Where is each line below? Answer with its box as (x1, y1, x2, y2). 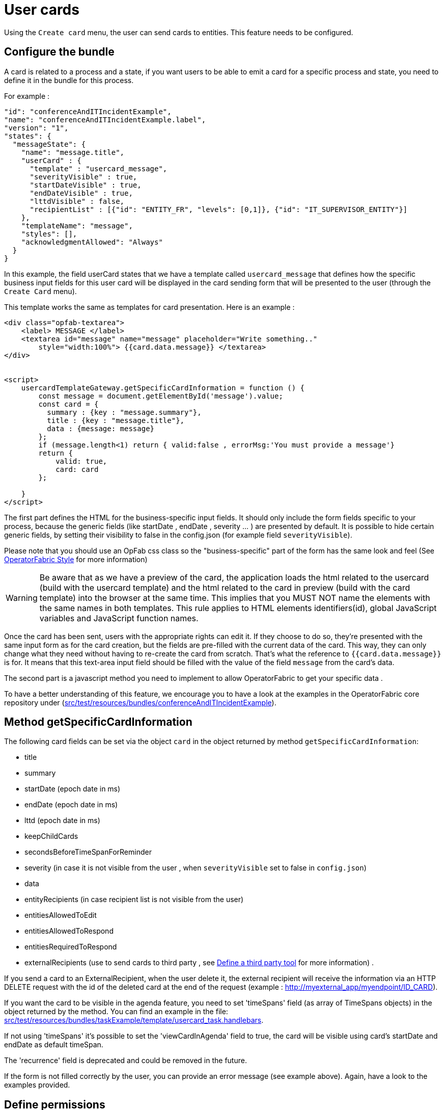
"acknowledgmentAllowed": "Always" (21, 237, 163, 246)
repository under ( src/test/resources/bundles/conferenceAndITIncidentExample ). (4, 698, 276, 707)
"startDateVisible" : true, (30, 180, 142, 189)
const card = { (38, 400, 99, 408)
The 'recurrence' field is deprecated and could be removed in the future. (4, 1056, 247, 1065)
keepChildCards (24, 832, 78, 841)
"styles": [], (21, 229, 77, 238)
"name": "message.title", (21, 148, 125, 156)
